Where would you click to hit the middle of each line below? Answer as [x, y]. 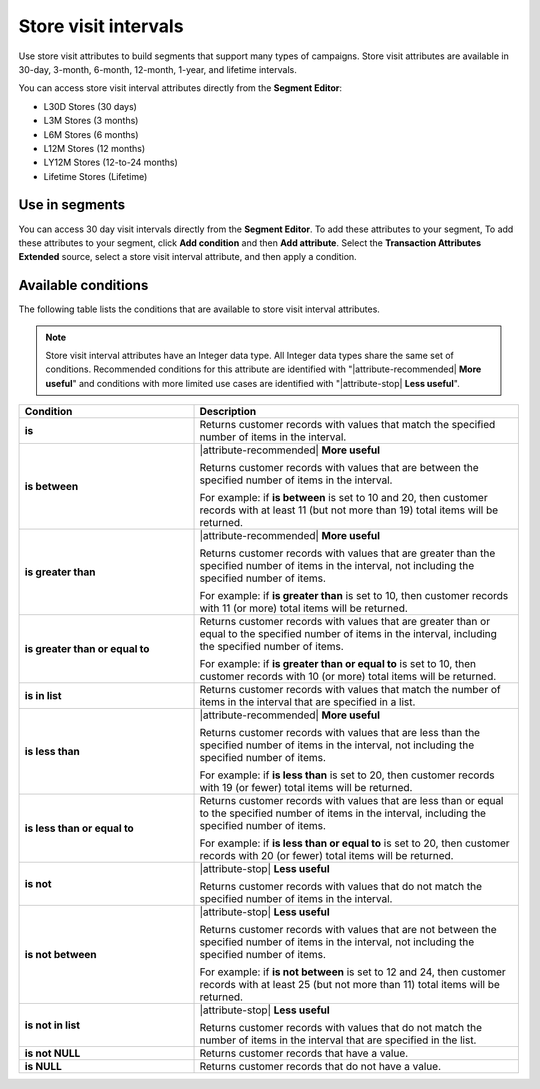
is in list [43, 696]
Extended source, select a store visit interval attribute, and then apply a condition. [187, 257]
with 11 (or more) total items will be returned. [304, 608]
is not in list [52, 1025]
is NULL [43, 1067]
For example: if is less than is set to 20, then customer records [347, 775]
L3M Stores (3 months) [91, 121]
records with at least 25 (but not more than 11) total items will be [349, 985]
